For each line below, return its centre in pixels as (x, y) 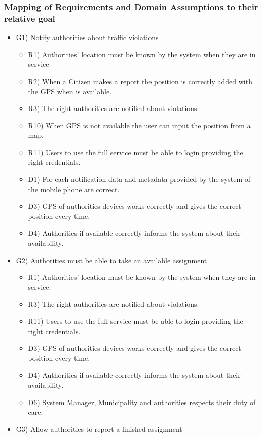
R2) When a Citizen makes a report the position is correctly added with (140, 81)
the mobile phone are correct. (74, 189)
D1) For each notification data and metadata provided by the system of (139, 179)
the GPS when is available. (70, 91)
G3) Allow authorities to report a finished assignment (99, 429)
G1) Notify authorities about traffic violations (87, 37)
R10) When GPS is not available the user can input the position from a (139, 125)
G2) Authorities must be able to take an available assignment (111, 260)
